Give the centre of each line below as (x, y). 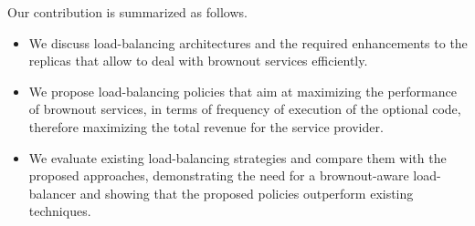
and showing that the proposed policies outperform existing (247, 193)
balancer (53, 193)
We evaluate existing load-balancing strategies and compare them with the (237, 157)
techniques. (60, 211)
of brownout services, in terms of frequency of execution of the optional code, (245, 109)
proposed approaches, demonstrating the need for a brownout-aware (219, 175)
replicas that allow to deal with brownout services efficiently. (198, 61)
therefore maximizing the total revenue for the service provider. (206, 126)
